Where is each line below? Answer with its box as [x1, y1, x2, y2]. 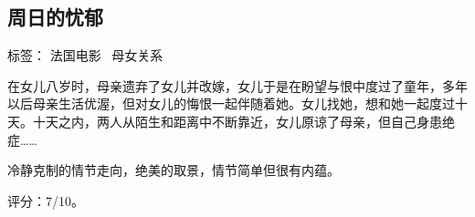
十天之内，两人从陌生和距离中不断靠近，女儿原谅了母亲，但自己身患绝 [32, 111, 455, 130]
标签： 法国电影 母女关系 [7, 46, 164, 65]
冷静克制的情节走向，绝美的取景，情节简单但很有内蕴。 [7, 160, 340, 180]
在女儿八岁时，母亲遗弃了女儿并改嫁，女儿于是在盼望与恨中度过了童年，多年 [7, 76, 468, 95]
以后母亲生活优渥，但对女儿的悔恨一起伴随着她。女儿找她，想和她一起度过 [7, 94, 455, 113]
